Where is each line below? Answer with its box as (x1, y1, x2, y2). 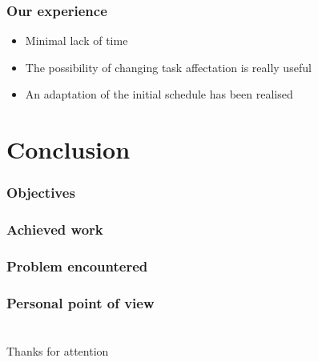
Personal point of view (6, 292, 155, 312)
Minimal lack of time (25, 32, 128, 49)
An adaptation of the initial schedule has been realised (25, 86, 293, 103)
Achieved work (6, 219, 103, 239)
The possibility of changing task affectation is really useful (25, 58, 312, 75)
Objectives (6, 183, 75, 203)
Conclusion (6, 133, 131, 166)
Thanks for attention (6, 342, 109, 359)
